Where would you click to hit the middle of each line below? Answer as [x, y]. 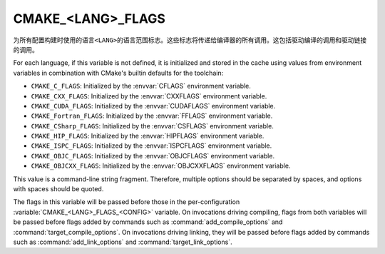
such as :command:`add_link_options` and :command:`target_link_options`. [123, 242]
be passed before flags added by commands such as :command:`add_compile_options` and [148, 222]
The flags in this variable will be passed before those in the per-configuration [127, 202]
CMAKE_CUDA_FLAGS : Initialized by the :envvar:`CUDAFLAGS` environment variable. [153, 106]
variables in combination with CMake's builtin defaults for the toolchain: [118, 73]
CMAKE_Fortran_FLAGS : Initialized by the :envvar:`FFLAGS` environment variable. [152, 116]
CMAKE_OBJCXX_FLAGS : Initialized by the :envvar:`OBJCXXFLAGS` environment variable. [161, 166]
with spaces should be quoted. [58, 189]
